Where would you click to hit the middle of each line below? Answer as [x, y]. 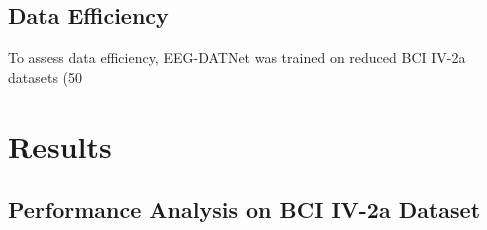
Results [60, 145]
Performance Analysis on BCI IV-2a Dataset [244, 209]
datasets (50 [45, 76]
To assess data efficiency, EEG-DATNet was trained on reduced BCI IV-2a [237, 57]
